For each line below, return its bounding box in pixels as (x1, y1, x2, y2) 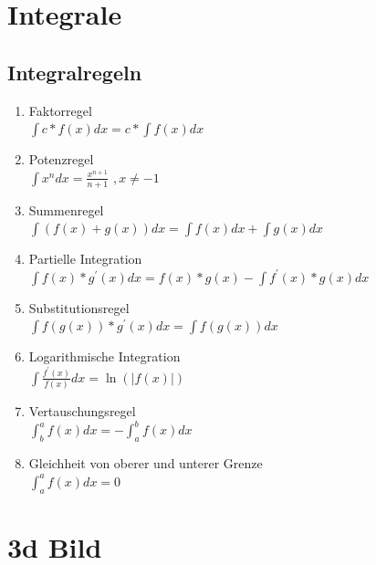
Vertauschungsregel (28, 402, 136, 421)
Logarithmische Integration (28, 347, 181, 366)
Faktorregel (28, 100, 92, 120)
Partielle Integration (28, 249, 142, 268)
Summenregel (28, 200, 104, 219)
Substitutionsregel (28, 298, 130, 317)
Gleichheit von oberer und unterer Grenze (28, 454, 263, 473)
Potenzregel (28, 150, 94, 169)
